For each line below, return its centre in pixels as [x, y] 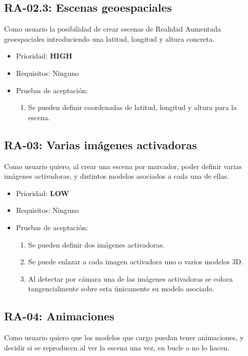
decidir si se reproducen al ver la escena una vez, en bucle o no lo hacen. [117, 347]
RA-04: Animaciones [59, 316]
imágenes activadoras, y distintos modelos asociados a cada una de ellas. [117, 176]
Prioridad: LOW [43, 193]
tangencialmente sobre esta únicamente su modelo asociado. [121, 289]
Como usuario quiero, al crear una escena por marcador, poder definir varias [123, 166]
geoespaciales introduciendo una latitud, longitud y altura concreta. [110, 38]
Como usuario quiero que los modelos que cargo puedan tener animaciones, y [124, 337]
